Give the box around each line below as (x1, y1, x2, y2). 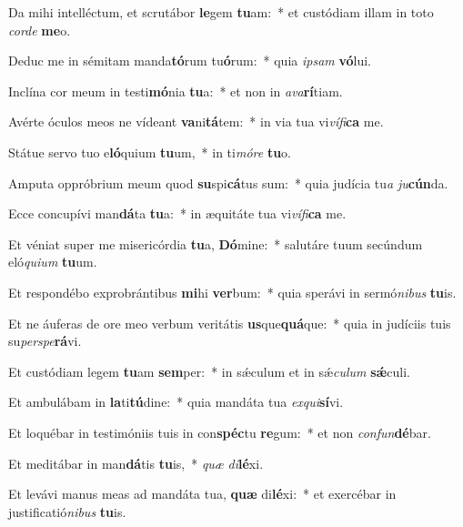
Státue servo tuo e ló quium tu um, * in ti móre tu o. (8, 142, 291, 161)
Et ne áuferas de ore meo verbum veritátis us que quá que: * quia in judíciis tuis (8, 313, 451, 332)
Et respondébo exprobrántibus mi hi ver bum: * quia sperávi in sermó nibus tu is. (8, 282, 457, 301)
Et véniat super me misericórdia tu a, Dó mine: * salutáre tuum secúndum (8, 234, 423, 253)
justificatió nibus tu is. (8, 502, 126, 521)
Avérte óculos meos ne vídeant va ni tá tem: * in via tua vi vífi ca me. (8, 112, 384, 131)
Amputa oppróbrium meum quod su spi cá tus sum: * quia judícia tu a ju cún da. (8, 173, 448, 192)
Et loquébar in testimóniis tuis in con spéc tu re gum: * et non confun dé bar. (8, 422, 431, 441)
